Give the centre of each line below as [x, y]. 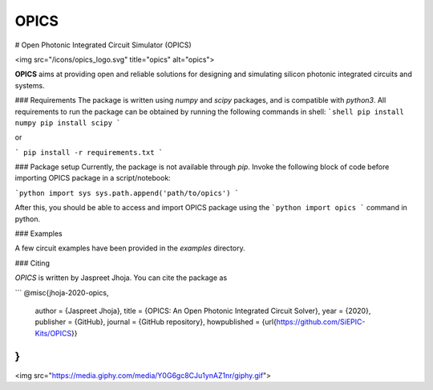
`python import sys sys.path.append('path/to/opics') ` [127, 193]
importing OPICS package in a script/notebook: [93, 178]
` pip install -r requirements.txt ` [89, 152]
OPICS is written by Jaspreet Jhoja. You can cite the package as [121, 278]
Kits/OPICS [53, 333]
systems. [30, 85]
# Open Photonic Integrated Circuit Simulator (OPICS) [103, 45]
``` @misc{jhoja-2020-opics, [62, 292]
